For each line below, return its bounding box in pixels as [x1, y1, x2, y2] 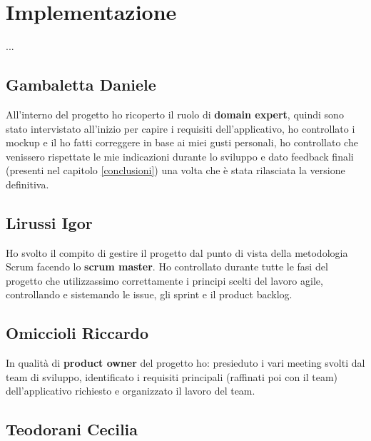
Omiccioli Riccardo [6, 322, 149, 344]
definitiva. [6, 176, 49, 191]
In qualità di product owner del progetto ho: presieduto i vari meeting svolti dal [6, 355, 365, 370]
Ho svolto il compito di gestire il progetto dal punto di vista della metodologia [6, 245, 348, 260]
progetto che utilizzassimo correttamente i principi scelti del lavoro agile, [6, 273, 323, 288]
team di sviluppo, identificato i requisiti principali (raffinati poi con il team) [6, 369, 338, 384]
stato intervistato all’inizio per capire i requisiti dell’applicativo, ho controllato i [6, 121, 355, 136]
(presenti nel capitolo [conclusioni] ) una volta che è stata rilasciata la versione [6, 163, 345, 178]
